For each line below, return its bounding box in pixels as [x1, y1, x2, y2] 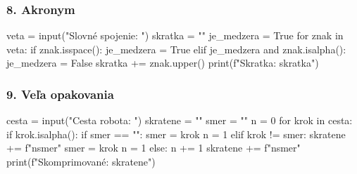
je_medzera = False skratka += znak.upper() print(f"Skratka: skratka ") [6, 55, 319, 70]
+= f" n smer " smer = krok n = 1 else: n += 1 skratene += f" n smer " [6, 140, 301, 155]
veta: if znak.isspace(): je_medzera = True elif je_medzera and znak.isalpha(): [6, 41, 346, 56]
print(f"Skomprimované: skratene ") [6, 154, 156, 168]
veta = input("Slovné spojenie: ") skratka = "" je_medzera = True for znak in [6, 28, 344, 43]
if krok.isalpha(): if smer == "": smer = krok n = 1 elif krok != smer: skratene [6, 126, 346, 141]
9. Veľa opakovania [6, 85, 114, 102]
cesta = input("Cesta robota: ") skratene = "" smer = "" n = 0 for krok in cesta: [6, 113, 353, 128]
